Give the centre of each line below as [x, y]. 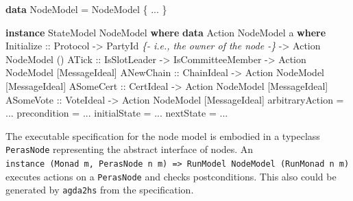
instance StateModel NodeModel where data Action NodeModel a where [166, 32]
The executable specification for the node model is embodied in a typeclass [163, 135]
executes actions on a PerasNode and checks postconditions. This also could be [171, 176]
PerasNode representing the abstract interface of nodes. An [130, 149]
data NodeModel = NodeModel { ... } [86, 9]
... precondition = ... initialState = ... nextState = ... [117, 113]
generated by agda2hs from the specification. [100, 190]
